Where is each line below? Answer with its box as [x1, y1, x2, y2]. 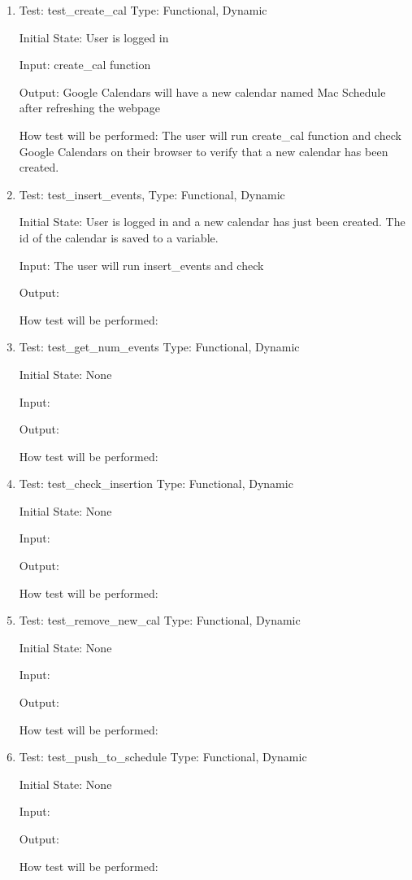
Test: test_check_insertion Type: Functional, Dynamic [19, 475, 293, 492]
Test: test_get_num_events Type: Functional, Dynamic [19, 338, 300, 355]
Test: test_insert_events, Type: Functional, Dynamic [19, 185, 285, 203]
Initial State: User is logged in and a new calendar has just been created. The [19, 213, 405, 230]
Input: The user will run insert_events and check [19, 256, 264, 273]
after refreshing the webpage [19, 99, 161, 116]
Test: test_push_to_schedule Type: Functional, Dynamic [19, 748, 307, 765]
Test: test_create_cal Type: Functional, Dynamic [19, 2, 267, 18]
